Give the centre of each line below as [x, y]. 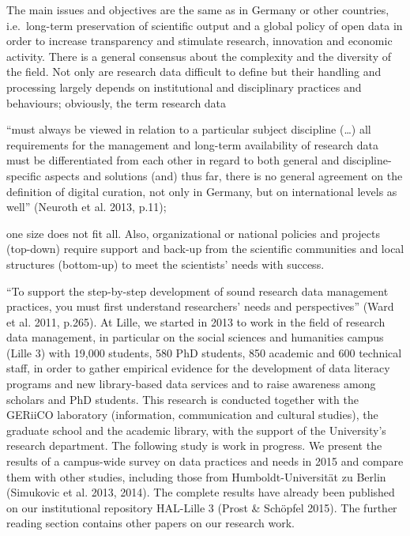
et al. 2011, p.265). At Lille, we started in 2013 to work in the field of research [196, 321]
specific [24, 175]
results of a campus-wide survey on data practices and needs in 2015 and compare [205, 461]
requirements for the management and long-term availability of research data [192, 144]
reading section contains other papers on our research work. [150, 523]
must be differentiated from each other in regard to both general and [173, 160]
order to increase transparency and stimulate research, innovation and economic [199, 41]
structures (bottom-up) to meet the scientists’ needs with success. [166, 264]
